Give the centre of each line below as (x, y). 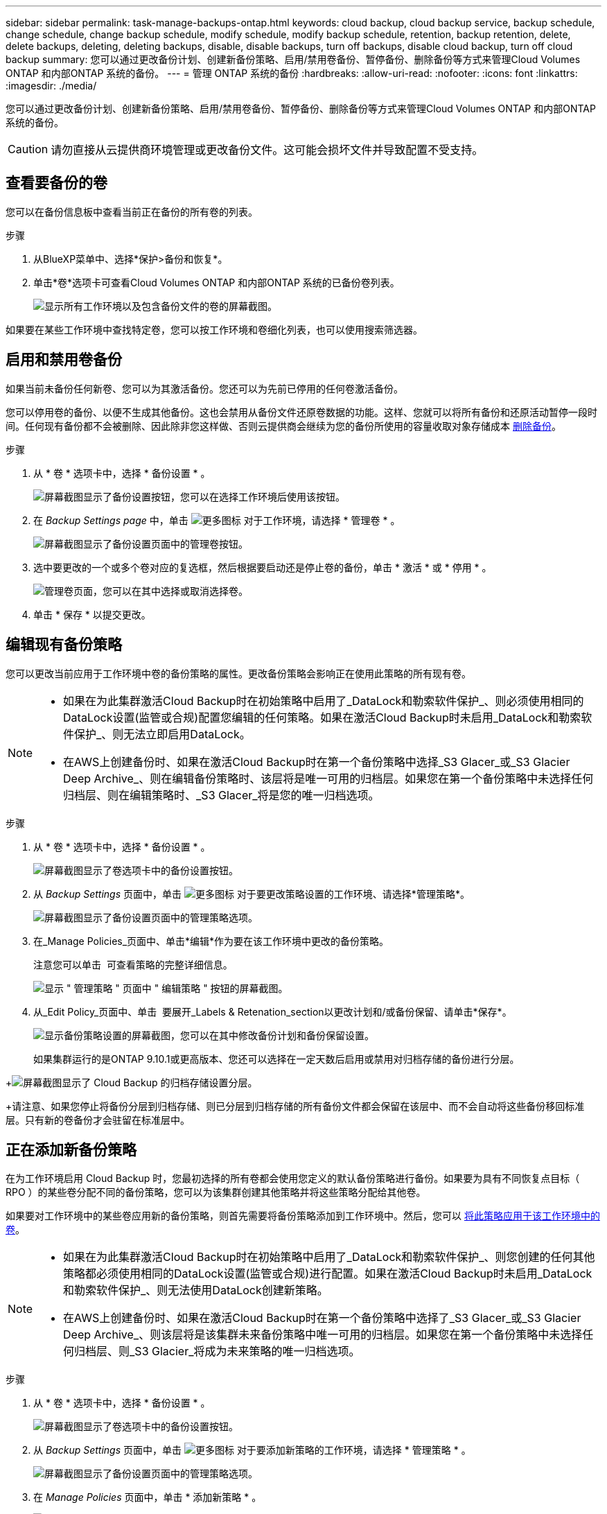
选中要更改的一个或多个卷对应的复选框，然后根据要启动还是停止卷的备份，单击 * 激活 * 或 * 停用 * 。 (263, 567)
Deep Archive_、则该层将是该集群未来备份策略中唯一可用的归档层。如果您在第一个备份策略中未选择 (323, 1335)
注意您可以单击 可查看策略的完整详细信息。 (133, 964)
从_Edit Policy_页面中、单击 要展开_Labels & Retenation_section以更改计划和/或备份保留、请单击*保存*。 (273, 1011)
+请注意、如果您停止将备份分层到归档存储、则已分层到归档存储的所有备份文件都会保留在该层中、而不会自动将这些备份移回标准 (295, 1106)
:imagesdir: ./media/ (51, 86)
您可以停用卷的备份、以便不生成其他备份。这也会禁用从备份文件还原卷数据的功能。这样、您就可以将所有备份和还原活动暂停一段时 (301, 412)
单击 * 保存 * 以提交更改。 (92, 614)
